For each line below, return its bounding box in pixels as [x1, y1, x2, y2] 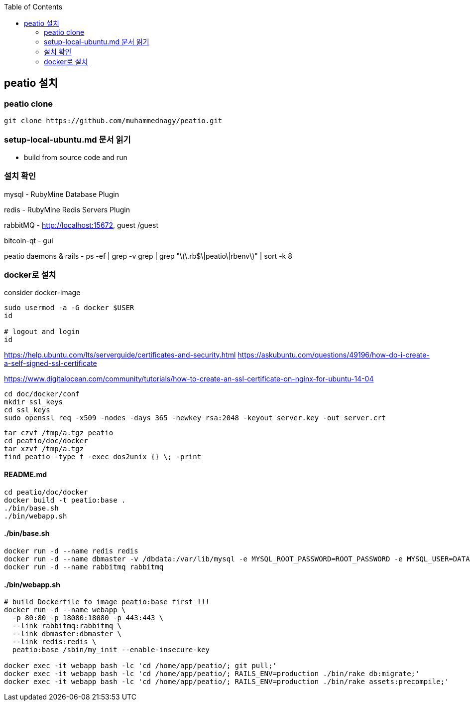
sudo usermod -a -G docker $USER [4, 304, 134, 312]
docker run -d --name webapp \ [4, 606, 126, 614]
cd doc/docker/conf [4, 390, 80, 398]
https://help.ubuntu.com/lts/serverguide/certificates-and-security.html [4, 351, 236, 359]
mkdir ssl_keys [4, 398, 63, 406]
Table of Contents [4, 2, 63, 11]
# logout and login [4, 328, 80, 336]
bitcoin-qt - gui [4, 236, 53, 245]
